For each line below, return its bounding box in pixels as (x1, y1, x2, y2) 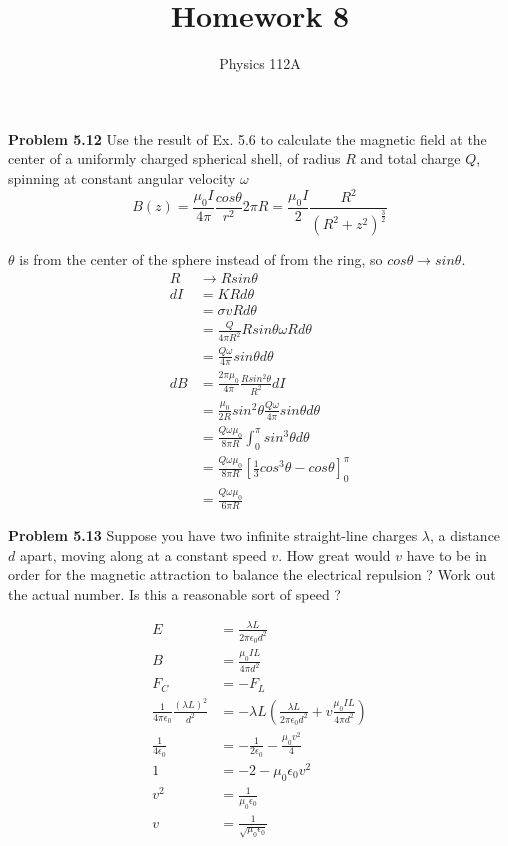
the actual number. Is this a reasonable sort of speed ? (8, 583, 341, 604)
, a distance (430, 524, 501, 545)
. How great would (278, 544, 391, 565)
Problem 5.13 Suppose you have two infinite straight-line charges (8, 524, 418, 545)
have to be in (406, 544, 487, 565)
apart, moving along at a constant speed (19, 544, 267, 565)
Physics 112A (219, 53, 301, 74)
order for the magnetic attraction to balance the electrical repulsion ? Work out (8, 564, 496, 585)
